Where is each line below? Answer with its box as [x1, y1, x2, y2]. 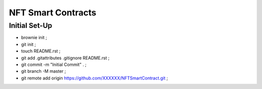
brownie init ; [21, 35, 47, 40]
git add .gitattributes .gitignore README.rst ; [21, 55, 110, 61]
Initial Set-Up [9, 21, 52, 30]
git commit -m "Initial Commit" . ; [21, 62, 87, 67]
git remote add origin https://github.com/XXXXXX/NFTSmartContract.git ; [21, 75, 168, 81]
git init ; [21, 41, 36, 47]
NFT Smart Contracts [9, 7, 97, 18]
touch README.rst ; [21, 48, 61, 54]
